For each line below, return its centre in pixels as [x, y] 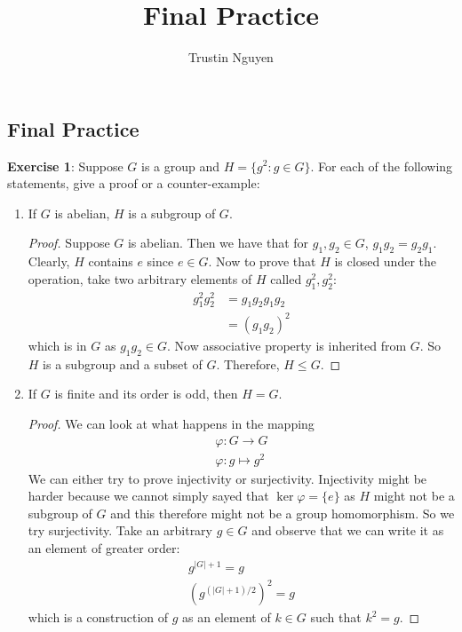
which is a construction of [98, 617]
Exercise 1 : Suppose [65, 166]
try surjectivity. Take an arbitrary [120, 530]
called [286, 278]
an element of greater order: [104, 548]
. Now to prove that [262, 261]
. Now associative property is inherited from [287, 345]
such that [336, 617]
